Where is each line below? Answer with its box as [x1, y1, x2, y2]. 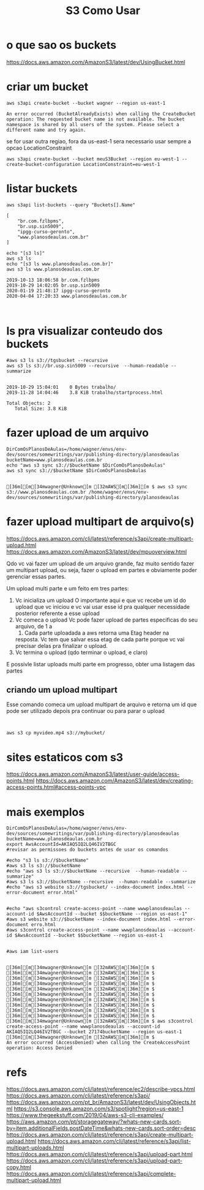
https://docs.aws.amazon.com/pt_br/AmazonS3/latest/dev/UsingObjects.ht [6, 1099, 196, 1106]
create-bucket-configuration [6, 161, 81, 167]
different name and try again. [6, 127, 86, 133]
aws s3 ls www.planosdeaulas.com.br [6, 266, 100, 273]
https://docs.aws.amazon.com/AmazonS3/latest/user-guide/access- [6, 770, 180, 778]
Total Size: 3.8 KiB [14, 405, 67, 412]
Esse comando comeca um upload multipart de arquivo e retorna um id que [6, 701, 197, 708]
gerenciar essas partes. [6, 573, 66, 580]
